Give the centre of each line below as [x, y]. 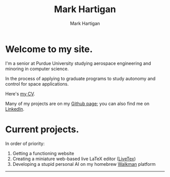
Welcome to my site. [49, 49]
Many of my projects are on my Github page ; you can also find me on [77, 103]
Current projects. [42, 129]
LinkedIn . [15, 109]
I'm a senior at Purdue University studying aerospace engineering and [78, 63]
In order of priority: [25, 144]
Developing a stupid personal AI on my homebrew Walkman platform [84, 164]
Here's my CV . [20, 94]
